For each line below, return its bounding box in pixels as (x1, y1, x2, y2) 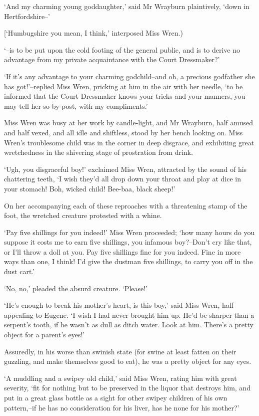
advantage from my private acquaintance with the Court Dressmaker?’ (4, 54, 220, 65)
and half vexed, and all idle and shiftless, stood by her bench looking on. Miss (4, 127, 243, 137)
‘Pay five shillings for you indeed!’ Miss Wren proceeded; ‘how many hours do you (4, 227, 255, 237)
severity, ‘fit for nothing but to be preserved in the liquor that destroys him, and (4, 382, 250, 393)
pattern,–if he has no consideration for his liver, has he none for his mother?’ (4, 402, 239, 412)
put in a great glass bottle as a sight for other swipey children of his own (4, 392, 227, 402)
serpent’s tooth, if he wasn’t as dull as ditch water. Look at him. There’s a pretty (4, 319, 253, 330)
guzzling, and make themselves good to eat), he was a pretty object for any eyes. (4, 356, 251, 366)
